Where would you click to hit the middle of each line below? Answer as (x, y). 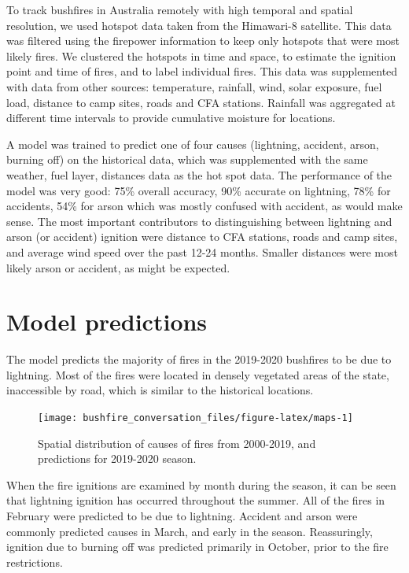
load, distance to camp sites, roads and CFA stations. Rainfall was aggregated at (201, 102)
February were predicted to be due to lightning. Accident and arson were (182, 516)
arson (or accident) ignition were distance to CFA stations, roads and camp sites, (202, 237)
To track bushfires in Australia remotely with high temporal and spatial (180, 9)
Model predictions (107, 322)
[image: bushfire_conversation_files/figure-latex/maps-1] (195, 418)
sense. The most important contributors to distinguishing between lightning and (199, 221)
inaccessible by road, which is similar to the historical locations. (160, 390)
